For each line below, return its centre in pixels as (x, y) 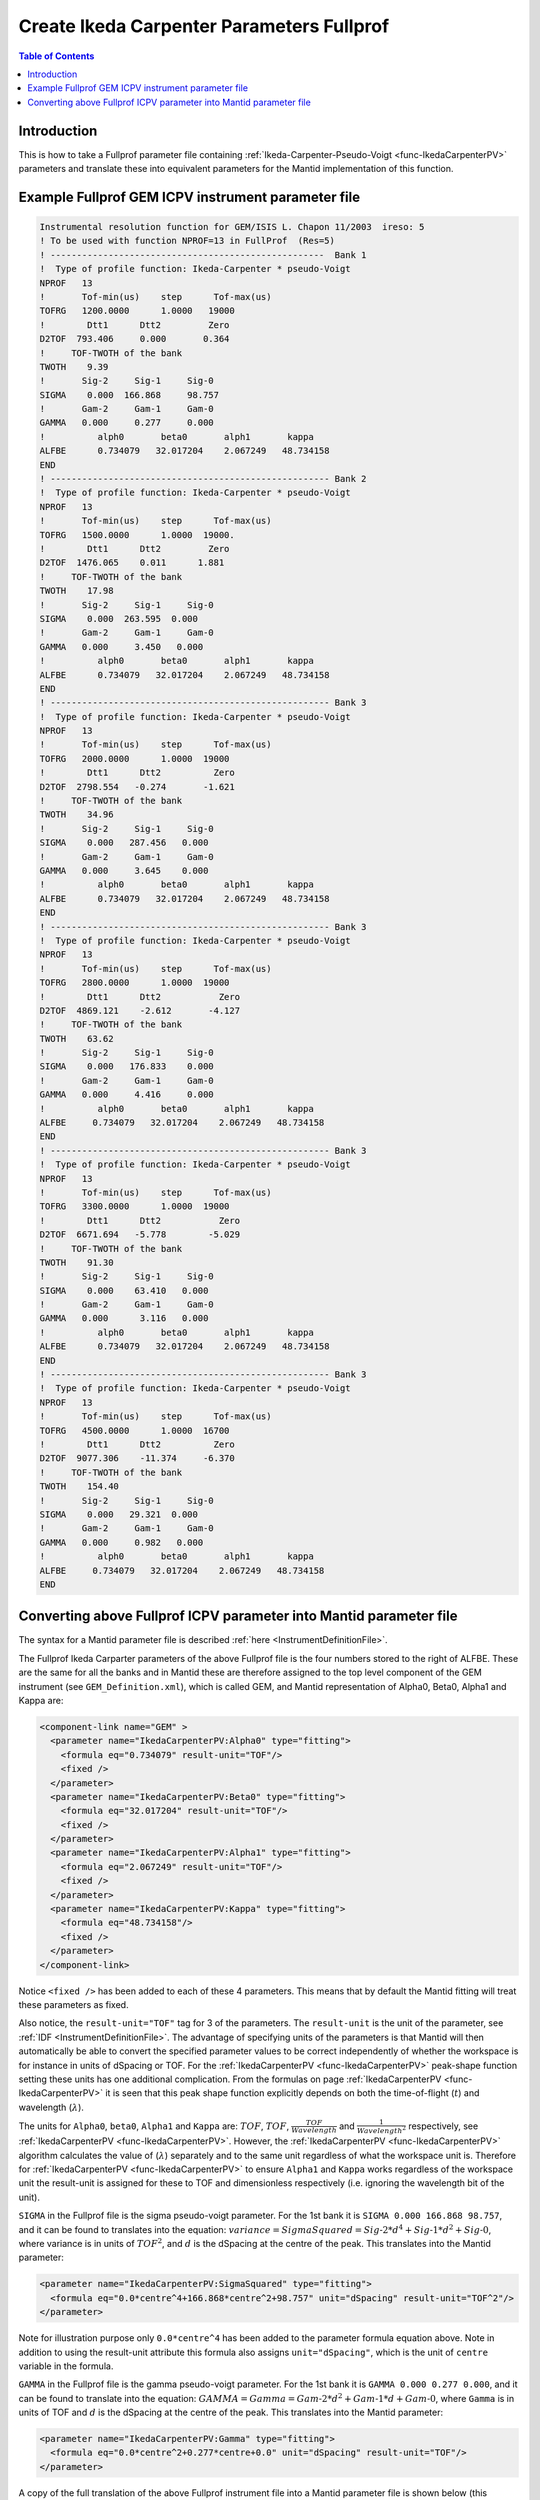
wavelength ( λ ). (51, 2107)
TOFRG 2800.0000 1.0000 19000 (134, 983)
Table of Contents (56, 56)
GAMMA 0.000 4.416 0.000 (126, 1094)
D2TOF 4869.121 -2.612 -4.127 (139, 1010)
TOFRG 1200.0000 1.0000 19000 (137, 311)
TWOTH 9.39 (74, 366)
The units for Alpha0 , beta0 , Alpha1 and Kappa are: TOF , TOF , (154, 2126)
